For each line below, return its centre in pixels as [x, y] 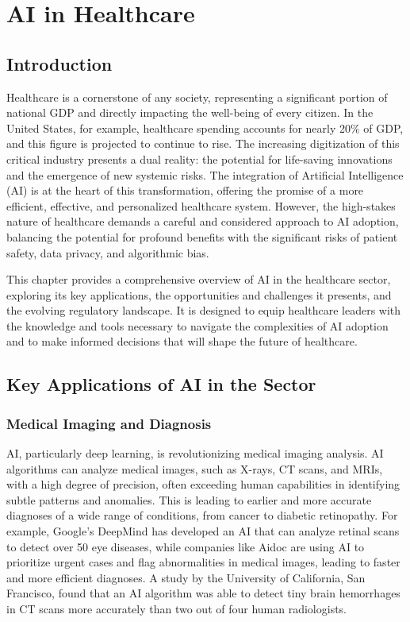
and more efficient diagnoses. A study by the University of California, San [186, 577]
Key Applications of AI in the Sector [161, 384]
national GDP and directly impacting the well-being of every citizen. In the [190, 112]
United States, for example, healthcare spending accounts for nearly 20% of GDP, [205, 127]
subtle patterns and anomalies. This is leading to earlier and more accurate [189, 499]
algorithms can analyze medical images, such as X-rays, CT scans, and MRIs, [195, 468]
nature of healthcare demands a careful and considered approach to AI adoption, [203, 221]
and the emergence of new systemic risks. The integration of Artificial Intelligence [205, 174]
